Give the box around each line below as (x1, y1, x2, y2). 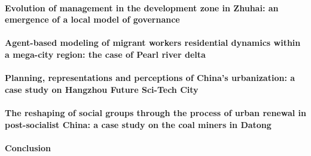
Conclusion (5, 141, 51, 154)
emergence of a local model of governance (5, 13, 180, 26)
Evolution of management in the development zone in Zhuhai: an (5, 1, 279, 14)
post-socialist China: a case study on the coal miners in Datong (5, 118, 272, 130)
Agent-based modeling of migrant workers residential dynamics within (5, 36, 301, 49)
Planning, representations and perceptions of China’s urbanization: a (5, 71, 295, 84)
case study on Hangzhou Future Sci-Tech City (5, 83, 199, 95)
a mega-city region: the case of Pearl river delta (5, 48, 206, 60)
